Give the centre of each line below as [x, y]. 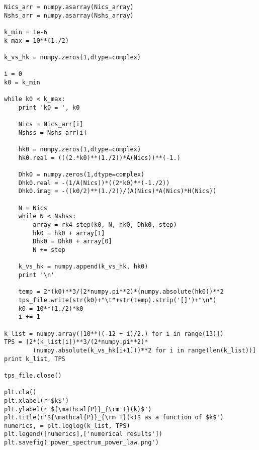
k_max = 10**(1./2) [36, 40]
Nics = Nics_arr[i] [51, 124]
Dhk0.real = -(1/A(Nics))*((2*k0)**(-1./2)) [94, 183]
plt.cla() [20, 392]
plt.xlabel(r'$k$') [36, 400]
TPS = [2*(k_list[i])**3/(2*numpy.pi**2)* [76, 342]
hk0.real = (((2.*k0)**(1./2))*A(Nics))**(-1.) [99, 158]
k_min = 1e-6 [26, 32]
